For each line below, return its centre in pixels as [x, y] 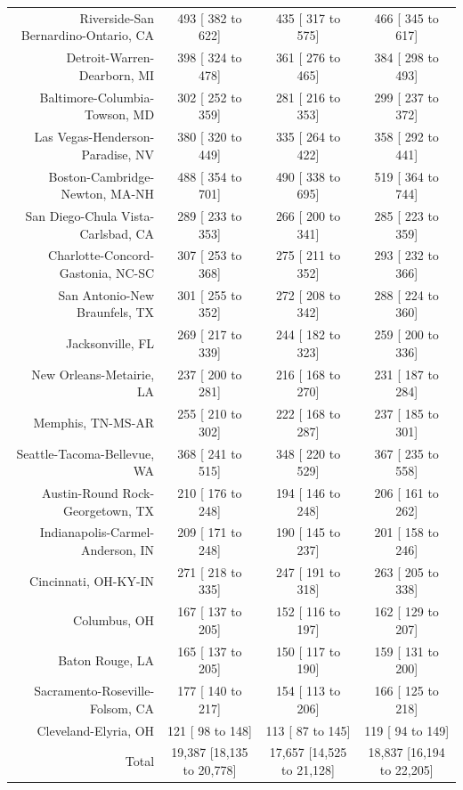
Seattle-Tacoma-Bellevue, [85, 453]
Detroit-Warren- [110, 57]
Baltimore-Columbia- [97, 97]
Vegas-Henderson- [106, 137]
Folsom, [110, 708]
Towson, [107, 114]
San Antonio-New [106, 294]
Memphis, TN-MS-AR [94, 422]
